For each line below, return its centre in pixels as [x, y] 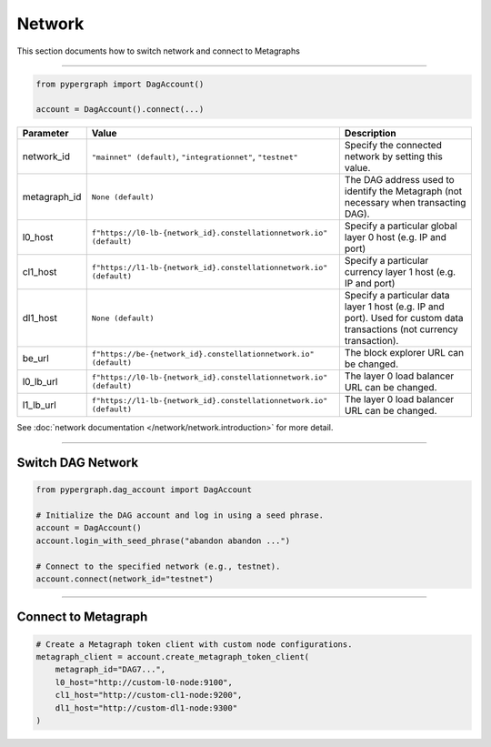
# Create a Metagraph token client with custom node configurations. [194, 644]
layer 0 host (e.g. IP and [396, 237]
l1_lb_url [39, 405]
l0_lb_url [40, 382]
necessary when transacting [405, 203]
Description [370, 134]
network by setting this [393, 156]
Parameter [45, 134]
